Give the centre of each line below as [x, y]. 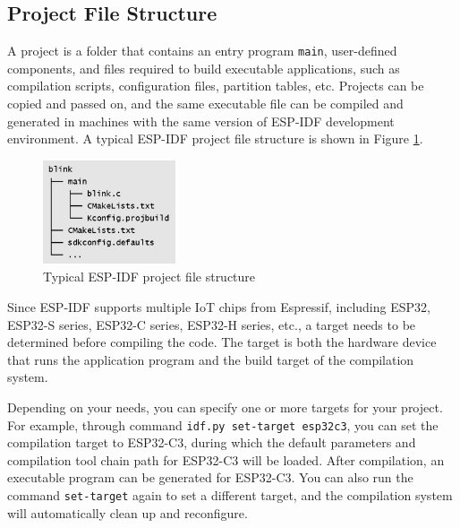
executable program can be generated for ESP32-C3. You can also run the [210, 477]
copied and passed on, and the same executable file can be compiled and [205, 104]
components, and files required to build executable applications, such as [204, 68]
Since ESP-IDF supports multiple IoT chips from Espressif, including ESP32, [219, 307]
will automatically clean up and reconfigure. [128, 512]
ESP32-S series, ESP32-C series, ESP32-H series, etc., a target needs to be [212, 324]
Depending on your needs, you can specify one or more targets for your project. [225, 407]
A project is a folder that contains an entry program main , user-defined [202, 51]
